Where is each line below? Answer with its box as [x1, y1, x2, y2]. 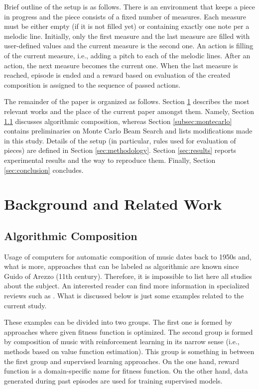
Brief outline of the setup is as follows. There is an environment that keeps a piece [4, 1, 255, 11]
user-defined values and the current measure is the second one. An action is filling [4, 40, 254, 51]
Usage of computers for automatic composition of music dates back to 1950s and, [4, 251, 252, 261]
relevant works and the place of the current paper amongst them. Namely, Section [4, 106, 254, 116]
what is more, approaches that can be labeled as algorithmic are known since [4, 261, 239, 271]
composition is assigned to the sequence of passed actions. [4, 79, 181, 90]
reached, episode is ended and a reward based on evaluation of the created [4, 70, 231, 80]
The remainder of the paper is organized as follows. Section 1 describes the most [4, 96, 250, 107]
